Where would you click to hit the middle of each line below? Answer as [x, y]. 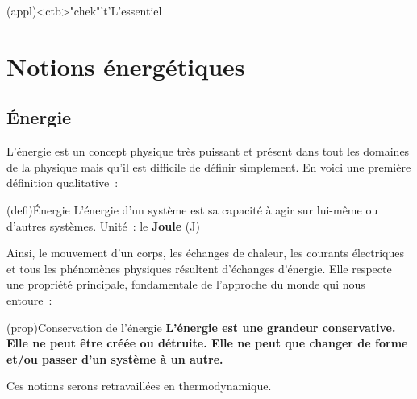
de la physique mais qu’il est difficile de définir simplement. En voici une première [209, 166]
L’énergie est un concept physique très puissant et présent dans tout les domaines [208, 151]
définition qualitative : [63, 183]
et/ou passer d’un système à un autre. [115, 358]
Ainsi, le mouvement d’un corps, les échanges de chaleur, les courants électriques [205, 253]
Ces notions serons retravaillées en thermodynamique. [139, 386]
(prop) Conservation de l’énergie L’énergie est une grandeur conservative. [201, 327]
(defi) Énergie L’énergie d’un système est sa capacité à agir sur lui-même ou [192, 209]
